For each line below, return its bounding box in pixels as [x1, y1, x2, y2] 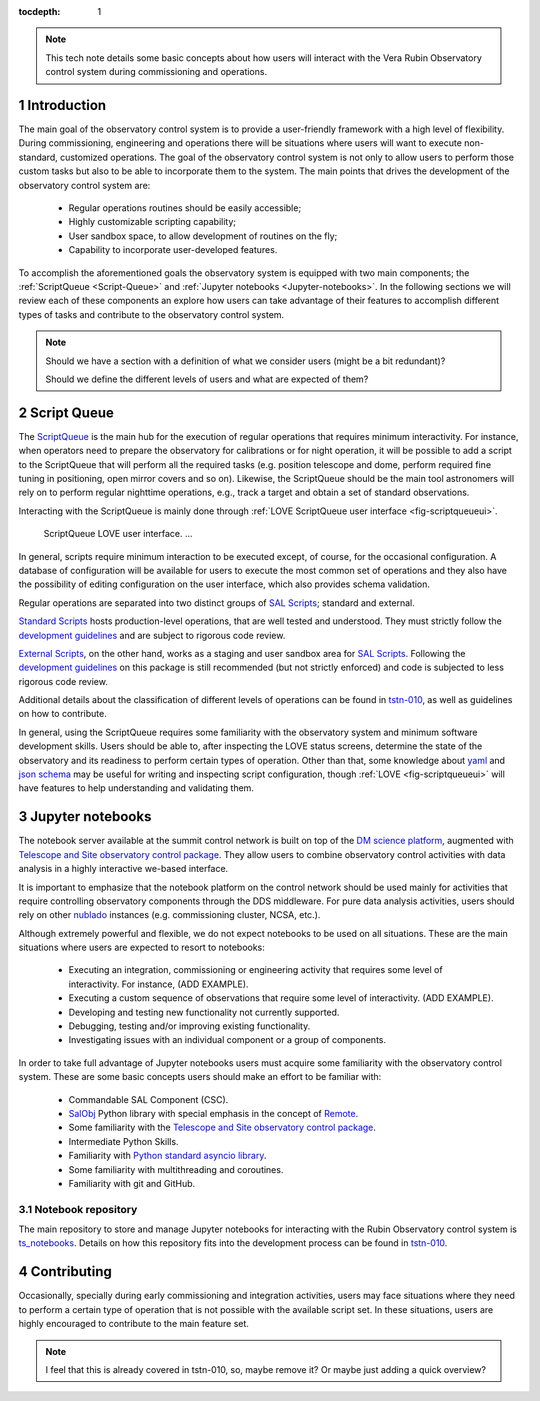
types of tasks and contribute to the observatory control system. [18, 308, 285, 320]
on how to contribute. [18, 708, 107, 720]
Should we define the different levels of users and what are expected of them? [45, 373, 369, 385]
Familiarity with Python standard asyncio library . [68, 1150, 267, 1162]
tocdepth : [18, 6, 61, 17]
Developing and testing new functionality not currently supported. [68, 1006, 340, 1018]
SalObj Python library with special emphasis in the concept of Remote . [68, 1107, 359, 1119]
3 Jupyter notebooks [18, 808, 152, 825]
